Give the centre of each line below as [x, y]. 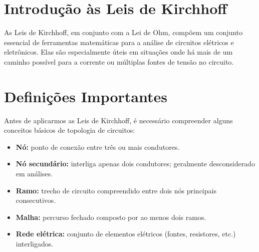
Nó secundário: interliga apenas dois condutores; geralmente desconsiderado [135, 164]
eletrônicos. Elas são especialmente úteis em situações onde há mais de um [118, 52]
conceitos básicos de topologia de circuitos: [70, 130]
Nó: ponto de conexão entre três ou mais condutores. [98, 147]
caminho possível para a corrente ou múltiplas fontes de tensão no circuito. [119, 61]
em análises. [34, 173]
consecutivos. [36, 200]
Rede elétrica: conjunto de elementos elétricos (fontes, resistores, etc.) [126, 234]
